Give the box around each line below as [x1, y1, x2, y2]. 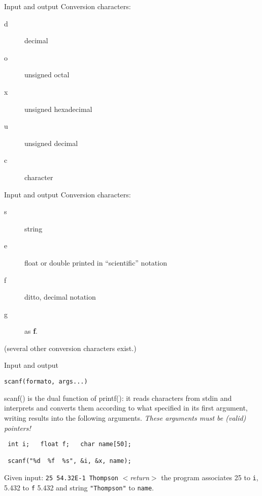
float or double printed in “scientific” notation [24, 257, 167, 268]
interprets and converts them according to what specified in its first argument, [4, 402, 248, 413]
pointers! [4, 422, 31, 433]
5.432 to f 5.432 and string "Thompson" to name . [4, 482, 154, 492]
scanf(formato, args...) [4, 378, 88, 386]
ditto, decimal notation [24, 291, 96, 302]
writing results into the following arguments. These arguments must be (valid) [4, 412, 246, 423]
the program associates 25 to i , [161, 472, 258, 483]
